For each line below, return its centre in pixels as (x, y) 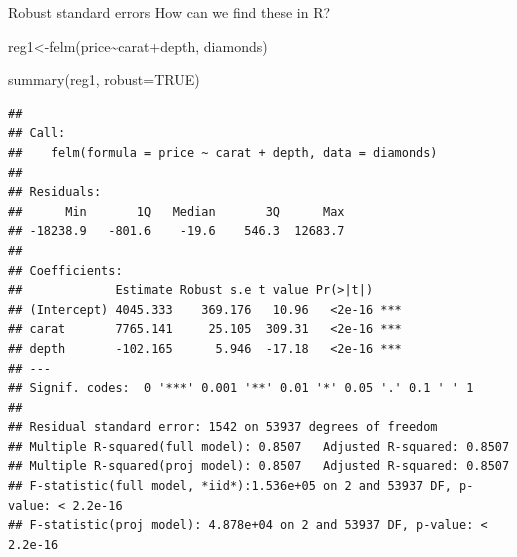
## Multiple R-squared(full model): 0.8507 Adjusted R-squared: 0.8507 (259, 446)
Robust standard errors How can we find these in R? (169, 12)
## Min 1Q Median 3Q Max (176, 211)
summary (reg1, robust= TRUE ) (104, 79)
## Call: (37, 133)
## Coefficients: (65, 270)
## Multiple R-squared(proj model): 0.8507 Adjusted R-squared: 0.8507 (259, 466)
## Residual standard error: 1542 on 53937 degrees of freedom (223, 427)
